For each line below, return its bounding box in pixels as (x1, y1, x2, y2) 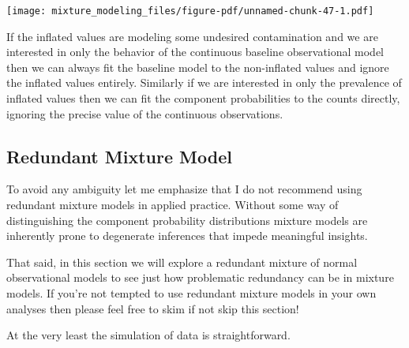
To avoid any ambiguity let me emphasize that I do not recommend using (6, 181, 362, 197)
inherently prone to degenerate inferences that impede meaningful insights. (6, 227, 368, 244)
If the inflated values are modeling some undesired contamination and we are (6, 28, 378, 44)
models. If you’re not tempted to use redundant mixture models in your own (6, 284, 377, 301)
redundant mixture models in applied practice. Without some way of (6, 196, 339, 213)
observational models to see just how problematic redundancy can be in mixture (6, 269, 394, 286)
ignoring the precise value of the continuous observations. (6, 105, 283, 122)
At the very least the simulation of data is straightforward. (6, 327, 291, 343)
